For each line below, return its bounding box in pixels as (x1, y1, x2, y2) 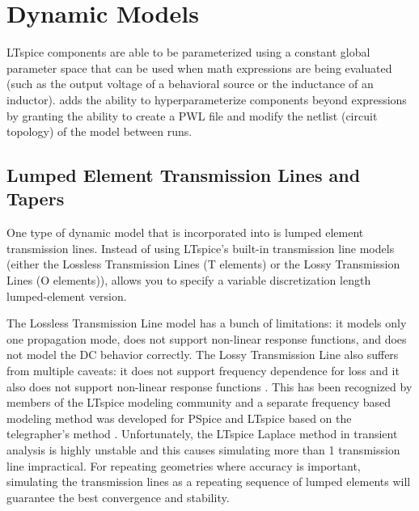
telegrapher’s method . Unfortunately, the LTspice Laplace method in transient (6, 425, 398, 442)
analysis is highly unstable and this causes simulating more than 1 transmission (6, 441, 400, 458)
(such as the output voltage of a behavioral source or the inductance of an (6, 75, 374, 92)
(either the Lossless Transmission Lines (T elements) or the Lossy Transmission (6, 255, 400, 272)
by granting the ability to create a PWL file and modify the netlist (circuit (6, 107, 378, 124)
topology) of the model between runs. (6, 123, 193, 140)
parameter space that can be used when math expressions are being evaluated (6, 59, 392, 76)
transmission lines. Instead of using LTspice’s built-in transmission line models (6, 239, 395, 256)
